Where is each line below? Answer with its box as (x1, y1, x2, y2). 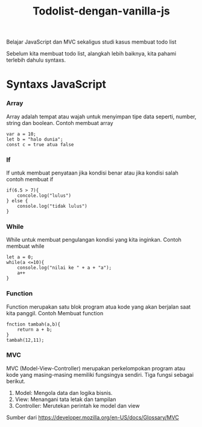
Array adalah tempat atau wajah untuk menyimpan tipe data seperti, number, (6, 113, 197, 120)
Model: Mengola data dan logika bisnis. (14, 389, 113, 396)
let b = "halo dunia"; (6, 136, 63, 143)
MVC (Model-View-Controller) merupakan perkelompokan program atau (6, 364, 186, 372)
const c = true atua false (6, 141, 74, 147)
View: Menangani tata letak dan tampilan (14, 396, 116, 403)
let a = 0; (6, 254, 34, 260)
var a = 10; (6, 131, 36, 137)
